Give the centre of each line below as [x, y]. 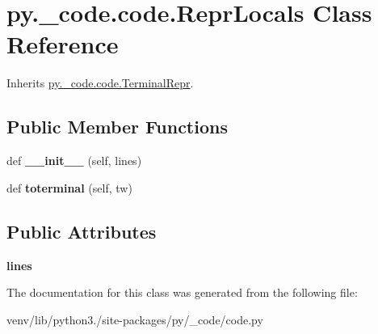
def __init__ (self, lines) [74, 161]
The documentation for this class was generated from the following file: [182, 292]
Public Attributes [82, 231]
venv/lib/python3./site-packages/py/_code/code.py [135, 319]
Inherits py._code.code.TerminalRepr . [100, 83]
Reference [63, 44]
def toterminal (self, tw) [69, 187]
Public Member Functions [117, 127]
